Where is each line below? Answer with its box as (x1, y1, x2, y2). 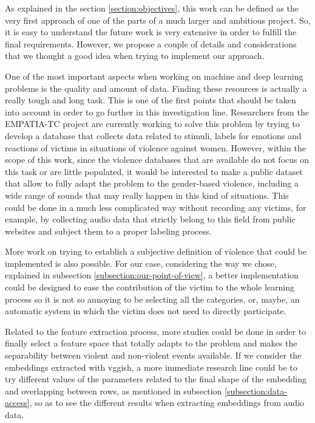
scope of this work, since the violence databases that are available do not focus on (5, 153, 310, 166)
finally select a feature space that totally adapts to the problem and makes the (5, 337, 297, 349)
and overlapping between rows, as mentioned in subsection (5, 384, 222, 397)
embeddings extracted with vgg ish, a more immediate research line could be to (5, 360, 297, 373)
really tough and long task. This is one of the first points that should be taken (5, 94, 296, 106)
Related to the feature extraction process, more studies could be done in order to (5, 325, 307, 337)
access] (5, 396, 30, 409)
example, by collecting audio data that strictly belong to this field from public (5, 213, 296, 225)
